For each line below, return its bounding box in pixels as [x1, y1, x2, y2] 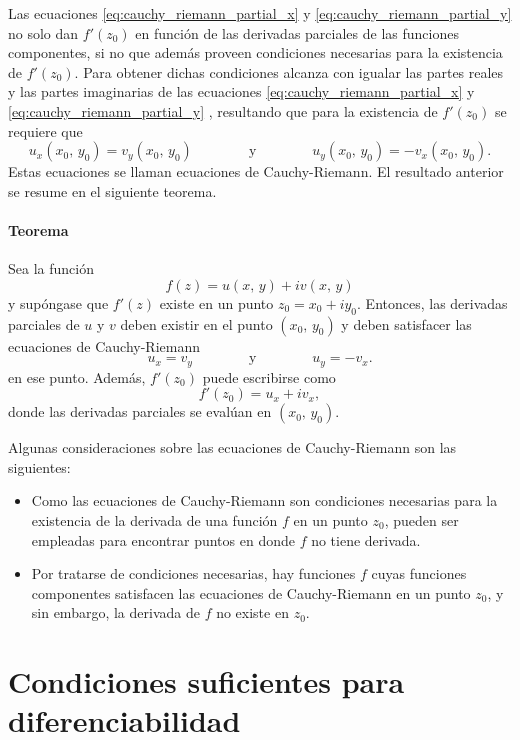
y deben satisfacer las [341, 313, 472, 334]
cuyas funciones [371, 563, 467, 584]
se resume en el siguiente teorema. [8, 180, 217, 201]
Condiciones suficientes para [8, 661, 405, 702]
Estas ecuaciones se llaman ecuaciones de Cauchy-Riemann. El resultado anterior [8, 161, 504, 182]
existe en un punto [159, 292, 274, 313]
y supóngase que [8, 292, 109, 313]
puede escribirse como [202, 366, 336, 387]
